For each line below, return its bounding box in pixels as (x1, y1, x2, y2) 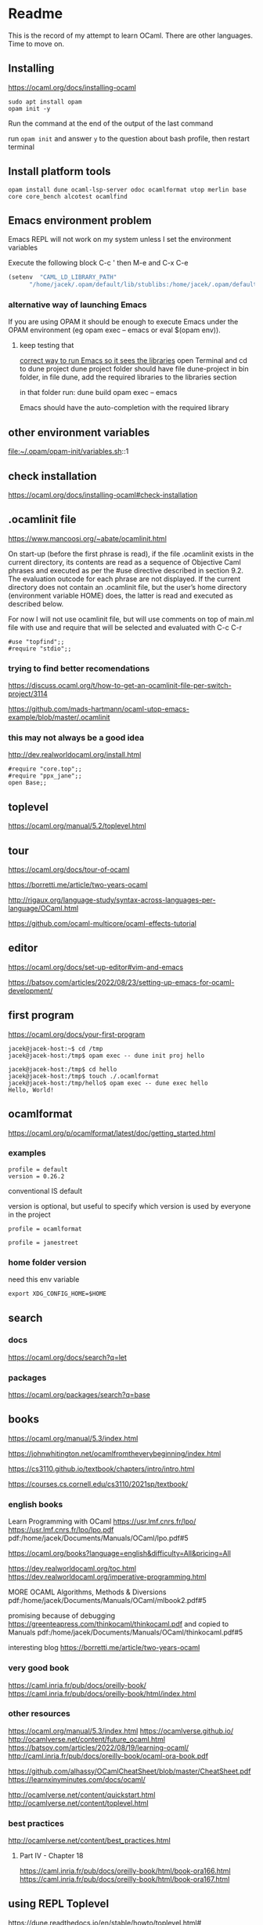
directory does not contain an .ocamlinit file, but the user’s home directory (8, 582, 247, 591)
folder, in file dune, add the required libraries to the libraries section (19, 372, 237, 382)
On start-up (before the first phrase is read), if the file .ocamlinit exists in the (8, 549, 254, 558)
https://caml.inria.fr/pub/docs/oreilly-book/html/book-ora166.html (19, 1866, 231, 1876)
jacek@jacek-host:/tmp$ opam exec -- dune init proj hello (8, 1052, 205, 1059)
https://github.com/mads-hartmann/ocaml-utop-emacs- (8, 704, 190, 714)
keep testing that (19, 341, 74, 350)
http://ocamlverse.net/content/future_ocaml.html (8, 1734, 166, 1744)
